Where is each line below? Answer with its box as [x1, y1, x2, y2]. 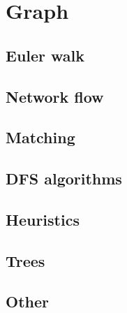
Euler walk [6, 44, 85, 66]
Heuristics [6, 208, 80, 230]
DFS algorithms [6, 168, 122, 189]
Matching [6, 126, 75, 148]
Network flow [6, 85, 104, 107]
